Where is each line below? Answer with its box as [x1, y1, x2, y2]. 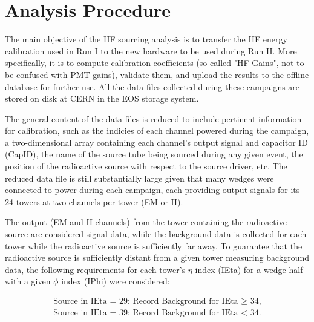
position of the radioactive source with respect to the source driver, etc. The [5, 160, 287, 172]
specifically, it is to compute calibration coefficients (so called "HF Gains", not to [5, 56, 304, 69]
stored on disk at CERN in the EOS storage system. [5, 92, 199, 105]
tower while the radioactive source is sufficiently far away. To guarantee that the [5, 239, 303, 252]
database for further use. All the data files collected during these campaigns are [5, 80, 300, 93]
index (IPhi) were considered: [61, 275, 170, 287]
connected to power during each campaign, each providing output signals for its [5, 183, 300, 196]
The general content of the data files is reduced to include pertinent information [5, 112, 302, 125]
